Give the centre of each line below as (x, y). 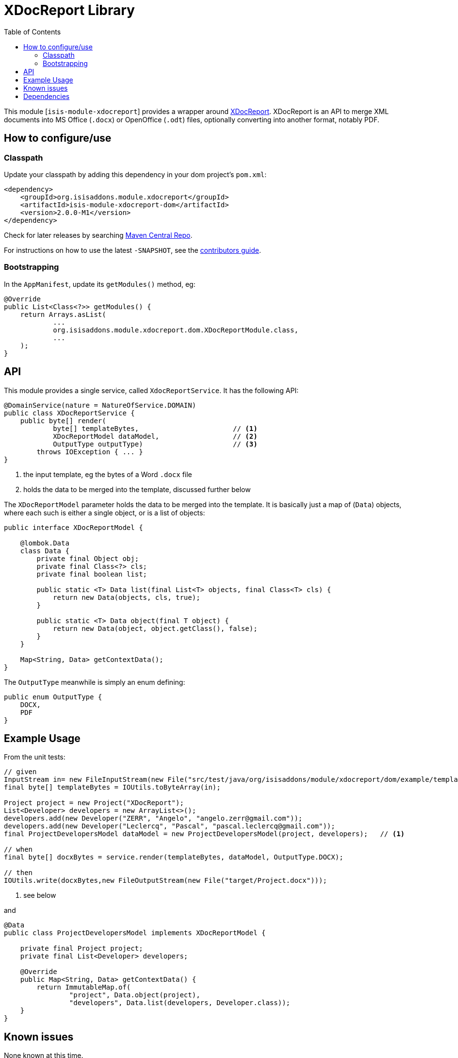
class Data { (45, 551)
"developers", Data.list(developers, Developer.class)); (180, 1003)
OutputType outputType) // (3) (155, 444)
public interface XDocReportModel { (74, 527)
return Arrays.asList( (63, 314)
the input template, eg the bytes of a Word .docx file (108, 474)
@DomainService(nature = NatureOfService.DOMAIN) (100, 405)
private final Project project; (82, 949)
